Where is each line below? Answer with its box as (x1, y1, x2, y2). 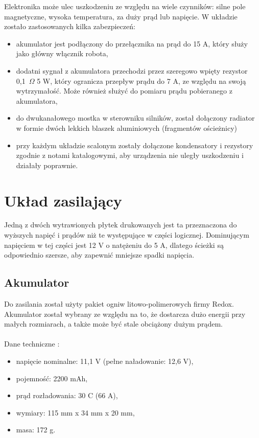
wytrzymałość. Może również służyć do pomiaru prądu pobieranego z (16, 85, 232, 96)
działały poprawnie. (16, 159, 78, 170)
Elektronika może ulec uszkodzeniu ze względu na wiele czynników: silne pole (4, 1, 246, 11)
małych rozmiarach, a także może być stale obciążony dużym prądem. (4, 318, 223, 329)
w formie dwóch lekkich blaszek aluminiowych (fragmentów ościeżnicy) (16, 122, 238, 133)
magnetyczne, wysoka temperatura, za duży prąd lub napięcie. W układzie (4, 11, 238, 21)
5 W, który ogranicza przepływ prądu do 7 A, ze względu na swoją (37, 75, 246, 86)
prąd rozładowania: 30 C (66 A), (16, 390, 118, 401)
